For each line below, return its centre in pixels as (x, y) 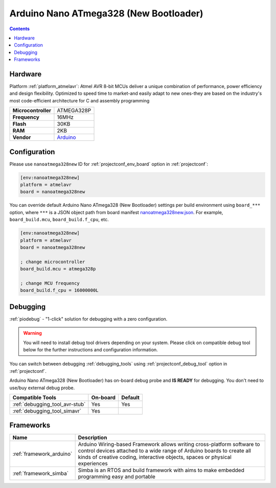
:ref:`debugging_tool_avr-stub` (49, 404)
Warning (32, 333)
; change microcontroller (53, 262)
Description (93, 438)
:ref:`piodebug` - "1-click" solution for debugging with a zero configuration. (88, 319)
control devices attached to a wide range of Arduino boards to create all (165, 451)
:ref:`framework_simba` (41, 474)
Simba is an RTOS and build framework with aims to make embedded (161, 470)
